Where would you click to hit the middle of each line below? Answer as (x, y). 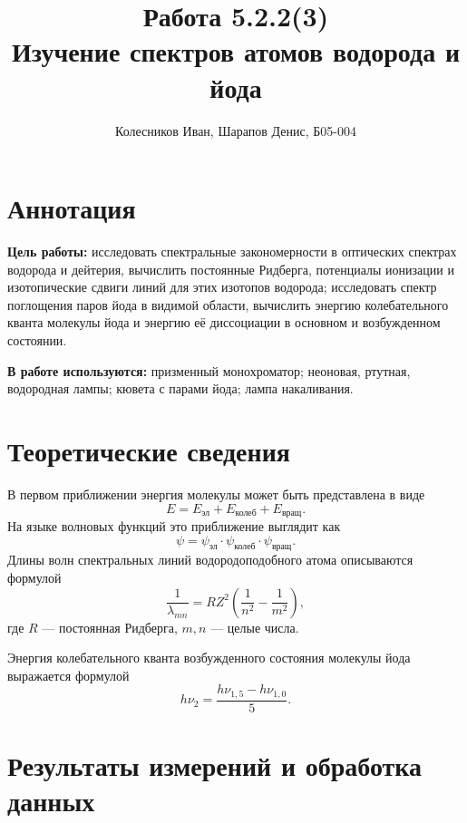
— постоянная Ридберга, (110, 627)
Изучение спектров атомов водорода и (236, 51)
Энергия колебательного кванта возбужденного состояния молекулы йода (209, 658)
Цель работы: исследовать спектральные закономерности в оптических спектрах (232, 252)
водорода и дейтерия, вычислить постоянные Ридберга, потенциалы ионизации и (231, 269)
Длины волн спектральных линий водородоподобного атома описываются (210, 560)
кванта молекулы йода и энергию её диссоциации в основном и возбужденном (224, 322)
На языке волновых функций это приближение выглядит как (174, 525)
